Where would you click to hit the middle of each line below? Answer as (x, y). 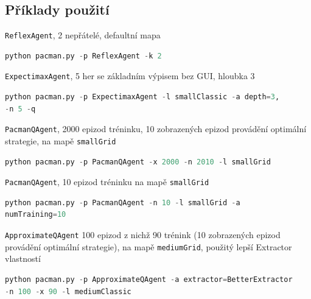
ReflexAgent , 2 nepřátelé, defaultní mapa (83, 35)
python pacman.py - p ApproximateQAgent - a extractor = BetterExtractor (149, 279)
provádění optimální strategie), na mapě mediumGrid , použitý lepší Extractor (149, 246)
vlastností (23, 259)
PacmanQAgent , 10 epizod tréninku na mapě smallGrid (107, 182)
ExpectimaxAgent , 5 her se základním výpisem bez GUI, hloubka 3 (130, 76)
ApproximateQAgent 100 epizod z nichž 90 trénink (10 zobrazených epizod (143, 235)
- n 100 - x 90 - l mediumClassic (68, 291)
